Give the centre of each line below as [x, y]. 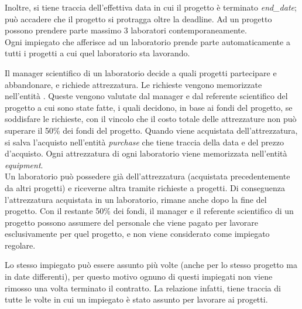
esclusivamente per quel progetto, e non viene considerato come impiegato [137, 234]
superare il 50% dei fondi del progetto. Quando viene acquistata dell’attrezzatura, [151, 130]
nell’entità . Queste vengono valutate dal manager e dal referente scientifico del [146, 96]
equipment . [24, 164]
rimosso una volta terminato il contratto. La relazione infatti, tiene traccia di [143, 288]
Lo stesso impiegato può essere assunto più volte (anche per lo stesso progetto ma [151, 265]
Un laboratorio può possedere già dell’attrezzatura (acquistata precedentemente [147, 176]
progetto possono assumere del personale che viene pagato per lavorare [132, 222]
